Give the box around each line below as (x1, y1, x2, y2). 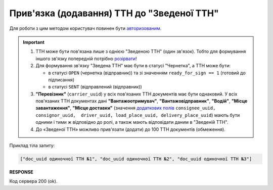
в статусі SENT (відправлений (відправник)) (48, 84, 143, 90)
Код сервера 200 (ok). (9, 178, 58, 184)
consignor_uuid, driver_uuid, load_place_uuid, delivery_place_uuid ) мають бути (35, 112, 240, 118)
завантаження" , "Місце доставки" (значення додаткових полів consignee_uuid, (35, 105, 216, 111)
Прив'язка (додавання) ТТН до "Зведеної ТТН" (9, 8, 219, 19)
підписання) (48, 76, 75, 83)
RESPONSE (9, 169, 34, 175)
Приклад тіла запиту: (9, 142, 55, 149)
